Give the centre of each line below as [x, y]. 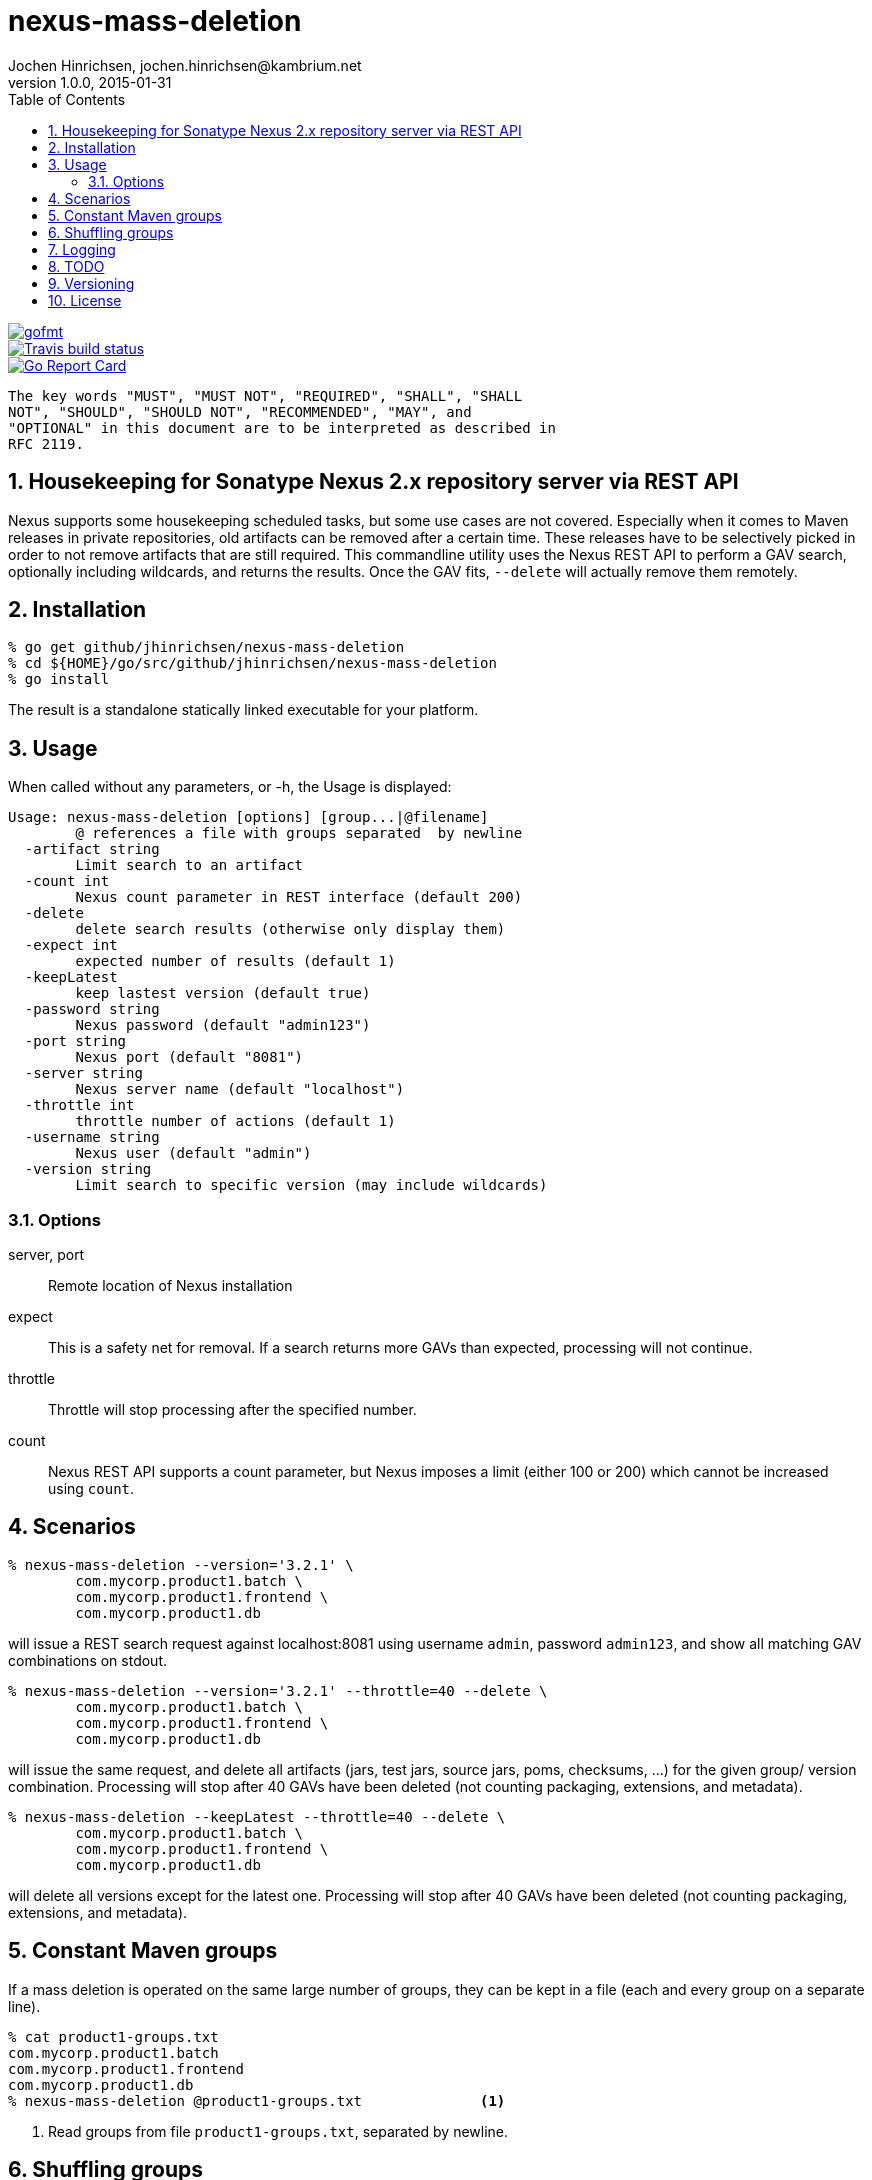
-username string [92, 1137]
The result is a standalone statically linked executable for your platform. [243, 710]
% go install [59, 679]
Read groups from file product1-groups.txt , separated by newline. [278, 2131]
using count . [91, 1489]
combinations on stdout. [88, 1660]
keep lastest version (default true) [223, 993]
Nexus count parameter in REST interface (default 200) [299, 897]
